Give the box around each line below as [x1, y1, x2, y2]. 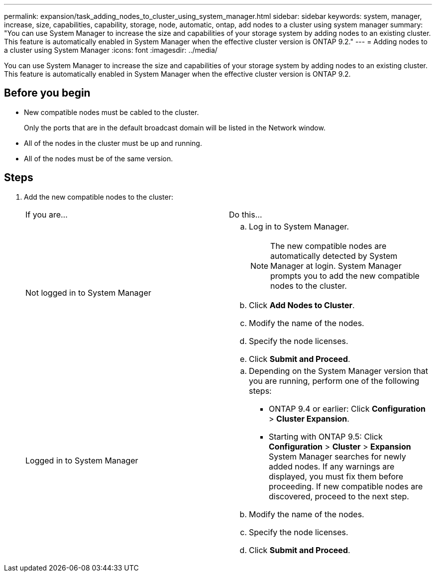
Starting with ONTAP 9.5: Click [269, 431, 383, 442]
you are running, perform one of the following [249, 375, 420, 386]
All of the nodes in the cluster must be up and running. [24, 138, 202, 147]
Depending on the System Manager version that [249, 365, 428, 376]
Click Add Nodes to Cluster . [249, 300, 355, 310]
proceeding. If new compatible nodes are [269, 481, 423, 491]
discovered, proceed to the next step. [269, 491, 409, 501]
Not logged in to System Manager [25, 287, 151, 298]
